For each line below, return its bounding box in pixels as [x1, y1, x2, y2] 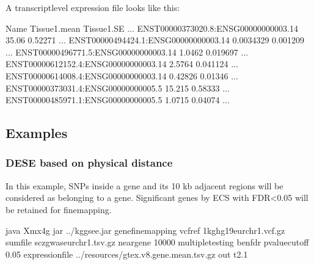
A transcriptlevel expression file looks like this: [5, 1, 180, 13]
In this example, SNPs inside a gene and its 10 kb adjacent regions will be [5, 179, 283, 192]
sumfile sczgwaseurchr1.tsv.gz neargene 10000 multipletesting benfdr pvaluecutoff [5, 236, 309, 249]
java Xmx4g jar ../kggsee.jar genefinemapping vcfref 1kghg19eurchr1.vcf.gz [5, 223, 285, 236]
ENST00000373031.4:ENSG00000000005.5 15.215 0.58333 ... [5, 81, 230, 94]
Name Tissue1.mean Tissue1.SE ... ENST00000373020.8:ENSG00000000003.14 [5, 21, 298, 34]
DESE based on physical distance [5, 155, 173, 170]
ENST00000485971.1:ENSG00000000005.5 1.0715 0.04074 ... [5, 93, 230, 106]
